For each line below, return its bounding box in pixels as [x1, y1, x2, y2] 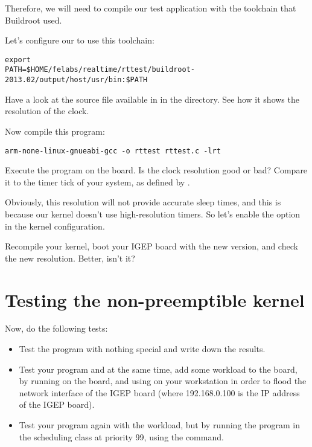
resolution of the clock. [5, 105, 89, 117]
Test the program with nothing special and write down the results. [19, 342, 266, 355]
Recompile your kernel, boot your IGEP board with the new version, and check [5, 240, 298, 252]
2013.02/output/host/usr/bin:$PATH [5, 76, 148, 85]
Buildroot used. [5, 13, 62, 26]
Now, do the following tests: [5, 322, 108, 335]
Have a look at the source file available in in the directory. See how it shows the [5, 92, 299, 105]
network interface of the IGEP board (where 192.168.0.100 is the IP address [19, 386, 300, 399]
